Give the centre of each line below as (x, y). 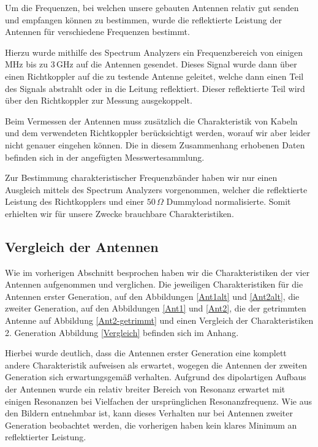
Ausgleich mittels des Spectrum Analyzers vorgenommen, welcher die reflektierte (156, 189)
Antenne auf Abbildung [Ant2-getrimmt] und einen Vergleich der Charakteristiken (159, 320)
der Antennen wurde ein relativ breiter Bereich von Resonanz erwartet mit (145, 389)
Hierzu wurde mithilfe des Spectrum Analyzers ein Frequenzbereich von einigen (154, 52)
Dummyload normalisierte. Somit (229, 201)
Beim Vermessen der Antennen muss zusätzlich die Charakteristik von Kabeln (151, 120)
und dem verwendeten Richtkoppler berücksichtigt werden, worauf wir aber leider (158, 133)
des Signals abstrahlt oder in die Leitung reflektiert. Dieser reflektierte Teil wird (155, 88)
